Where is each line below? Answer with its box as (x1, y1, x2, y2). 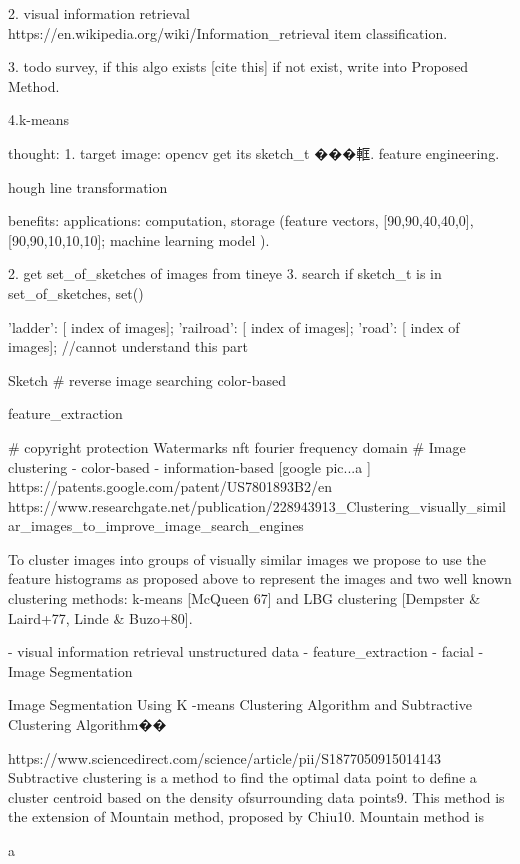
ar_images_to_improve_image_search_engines (8, 515, 304, 536)
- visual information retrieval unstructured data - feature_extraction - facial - (8, 641, 484, 662)
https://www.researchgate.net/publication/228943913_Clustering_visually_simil (8, 495, 506, 516)
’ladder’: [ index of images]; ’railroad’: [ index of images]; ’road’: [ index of (8, 316, 460, 337)
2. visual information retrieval (8, 3, 190, 23)
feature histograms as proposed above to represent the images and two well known (8, 568, 512, 589)
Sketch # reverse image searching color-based (8, 369, 286, 390)
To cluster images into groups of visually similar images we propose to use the (8, 548, 486, 569)
